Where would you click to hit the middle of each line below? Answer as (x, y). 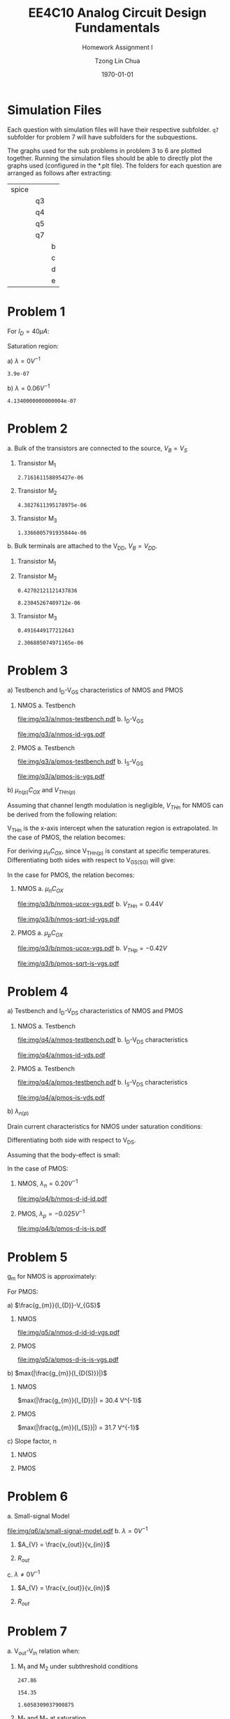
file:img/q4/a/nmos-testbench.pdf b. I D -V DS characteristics (103, 1041)
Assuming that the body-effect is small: (64, 1155)
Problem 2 (37, 428)
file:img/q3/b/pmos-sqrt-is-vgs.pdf (68, 963)
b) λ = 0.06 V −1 (29, 387)
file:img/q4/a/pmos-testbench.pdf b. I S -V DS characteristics (102, 1083)
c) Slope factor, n (32, 1441)
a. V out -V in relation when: (44, 1651)
